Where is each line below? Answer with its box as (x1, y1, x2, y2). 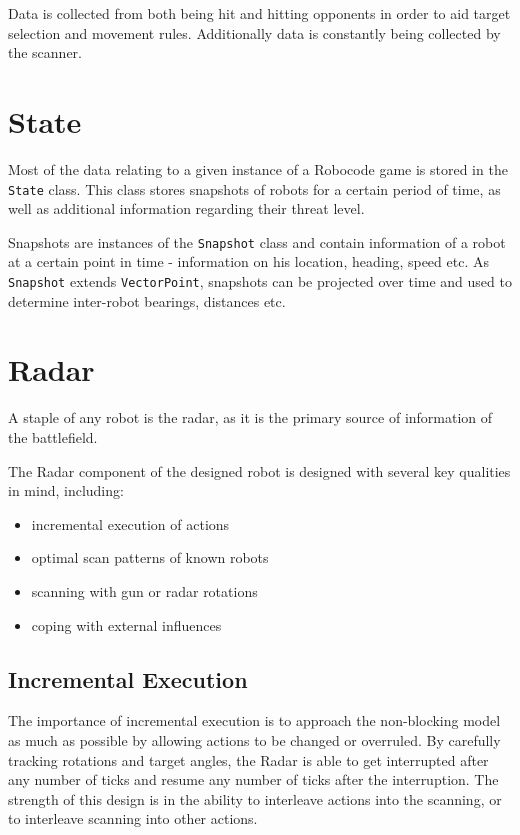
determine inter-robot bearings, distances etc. (8, 290, 286, 311)
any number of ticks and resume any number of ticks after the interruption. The (8, 769, 499, 790)
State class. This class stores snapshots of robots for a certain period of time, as (8, 178, 501, 199)
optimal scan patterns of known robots (31, 547, 269, 568)
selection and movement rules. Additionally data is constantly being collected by (8, 22, 501, 43)
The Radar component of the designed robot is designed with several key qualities (8, 460, 511, 481)
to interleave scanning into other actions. (8, 808, 258, 829)
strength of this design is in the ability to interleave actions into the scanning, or (8, 788, 502, 809)
